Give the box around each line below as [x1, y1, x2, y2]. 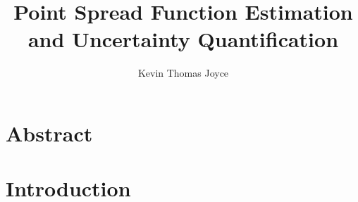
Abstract [6, 118, 93, 147]
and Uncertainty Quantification [27, 25, 339, 53]
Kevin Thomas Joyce [137, 65, 229, 80]
